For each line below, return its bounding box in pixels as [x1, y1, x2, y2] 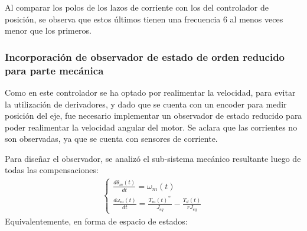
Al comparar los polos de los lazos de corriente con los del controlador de [5, 1, 269, 13]
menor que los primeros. [5, 24, 92, 37]
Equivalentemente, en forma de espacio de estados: [5, 214, 188, 227]
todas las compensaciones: [5, 164, 99, 176]
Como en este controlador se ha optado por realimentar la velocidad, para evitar [5, 86, 296, 98]
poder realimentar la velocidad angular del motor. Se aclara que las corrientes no [5, 121, 298, 133]
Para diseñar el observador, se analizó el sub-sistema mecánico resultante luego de [5, 152, 301, 164]
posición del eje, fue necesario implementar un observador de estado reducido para [5, 109, 302, 122]
